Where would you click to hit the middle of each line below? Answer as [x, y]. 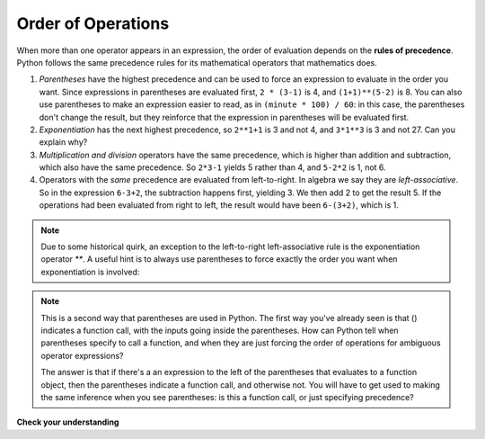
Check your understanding [68, 422]
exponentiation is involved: [90, 272]
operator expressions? [82, 355]
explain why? [63, 142]
